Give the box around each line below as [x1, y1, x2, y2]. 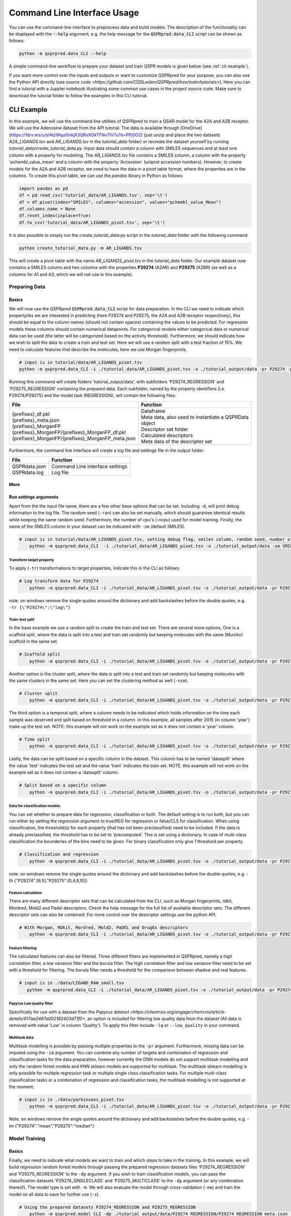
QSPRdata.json [12, 463, 46, 469]
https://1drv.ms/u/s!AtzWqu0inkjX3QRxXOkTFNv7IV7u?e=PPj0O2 [10, 132, 142, 138]
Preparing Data [9, 284, 46, 290]
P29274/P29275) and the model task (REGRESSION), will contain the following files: [9, 393, 177, 398]
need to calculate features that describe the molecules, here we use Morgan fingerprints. [9, 346, 187, 352]
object [141, 420, 156, 427]
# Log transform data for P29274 [19, 578, 99, 584]
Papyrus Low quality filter [9, 1001, 53, 1006]
